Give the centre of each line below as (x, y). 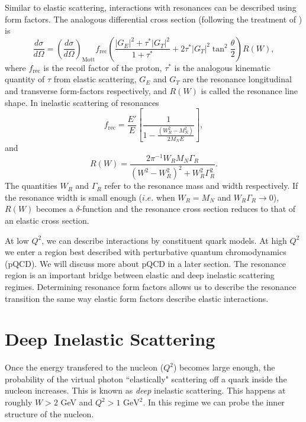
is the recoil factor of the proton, (103, 67)
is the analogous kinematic (222, 67)
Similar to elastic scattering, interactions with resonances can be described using (151, 7)
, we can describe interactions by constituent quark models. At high (164, 240)
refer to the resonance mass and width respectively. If (201, 186)
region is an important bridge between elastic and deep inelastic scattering (140, 275)
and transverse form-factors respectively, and (86, 90)
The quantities (31, 186)
